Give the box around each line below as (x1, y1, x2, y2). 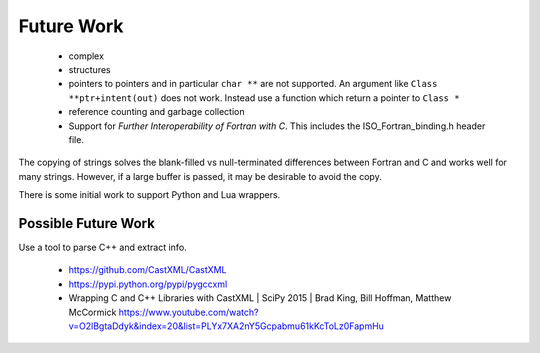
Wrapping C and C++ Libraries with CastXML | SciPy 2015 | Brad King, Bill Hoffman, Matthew (68, 292, 452, 304)
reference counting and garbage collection (68, 106, 245, 118)
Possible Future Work (18, 215, 155, 232)
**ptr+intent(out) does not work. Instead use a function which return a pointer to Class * (68, 91, 460, 104)
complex (68, 50, 105, 62)
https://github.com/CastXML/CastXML (68, 264, 227, 276)
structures (68, 63, 111, 75)
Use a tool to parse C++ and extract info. (18, 241, 187, 253)
